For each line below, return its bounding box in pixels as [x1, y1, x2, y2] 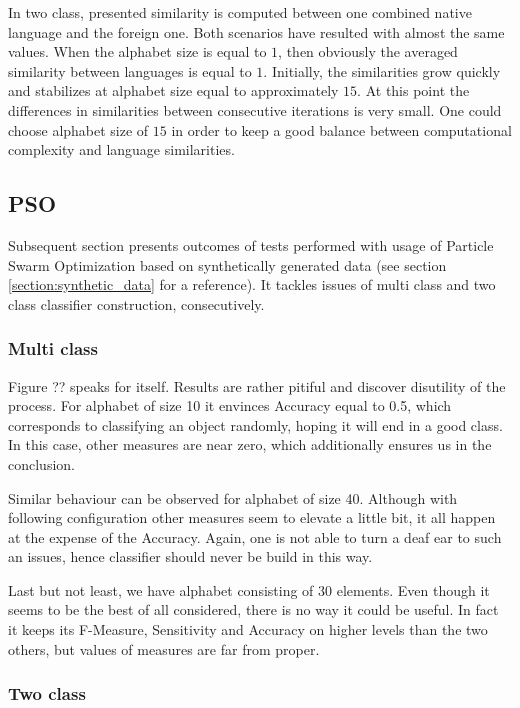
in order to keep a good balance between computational [171, 119, 512, 140]
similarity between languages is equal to [8, 60, 252, 81]
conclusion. [8, 453, 75, 474]
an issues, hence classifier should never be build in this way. [8, 546, 373, 567]
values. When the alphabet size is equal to [8, 41, 267, 62]
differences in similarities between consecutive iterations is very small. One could [8, 99, 502, 120]
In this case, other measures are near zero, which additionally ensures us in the [8, 434, 492, 455]
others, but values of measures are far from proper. [8, 638, 320, 659]
